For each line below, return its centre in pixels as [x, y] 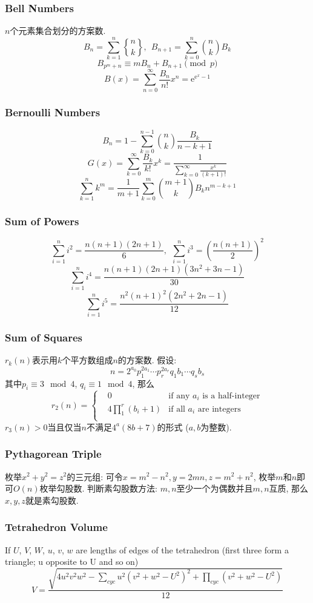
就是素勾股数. [52, 500]
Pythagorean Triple [53, 454]
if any [179, 396]
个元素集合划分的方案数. [58, 31]
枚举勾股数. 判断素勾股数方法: [99, 488]
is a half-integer [231, 396]
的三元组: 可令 [95, 476]
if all [177, 409]
